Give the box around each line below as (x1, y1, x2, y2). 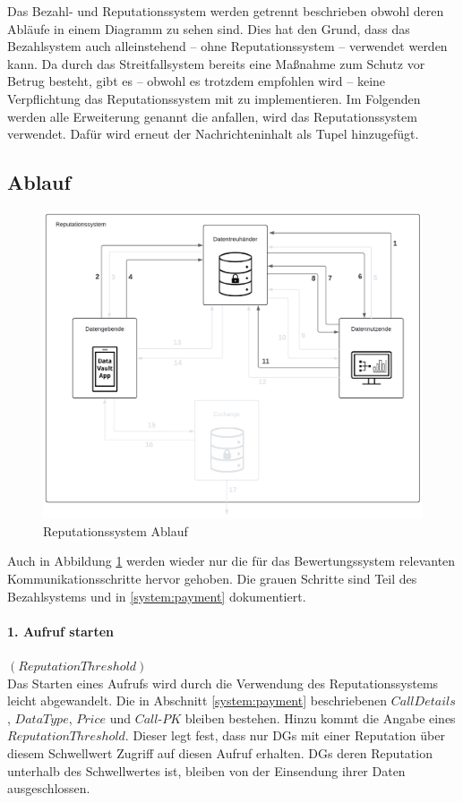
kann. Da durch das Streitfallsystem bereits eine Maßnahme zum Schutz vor (7, 54, 425, 73)
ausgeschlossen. (7, 779, 90, 798)
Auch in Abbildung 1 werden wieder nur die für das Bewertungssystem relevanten (7, 551, 456, 570)
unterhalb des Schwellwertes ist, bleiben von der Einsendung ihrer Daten (7, 761, 406, 780)
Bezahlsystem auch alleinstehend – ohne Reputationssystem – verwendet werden (7, 37, 448, 56)
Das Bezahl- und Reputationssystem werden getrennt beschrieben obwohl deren (7, 2, 444, 20)
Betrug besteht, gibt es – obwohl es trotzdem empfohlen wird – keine (7, 72, 386, 90)
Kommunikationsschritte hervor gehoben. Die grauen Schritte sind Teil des (7, 568, 417, 587)
